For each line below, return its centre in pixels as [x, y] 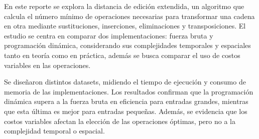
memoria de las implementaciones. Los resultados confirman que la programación [129, 91]
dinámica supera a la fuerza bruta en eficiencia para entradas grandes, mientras [126, 101]
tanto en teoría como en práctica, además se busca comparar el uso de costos [122, 55]
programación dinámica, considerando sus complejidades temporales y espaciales [127, 45]
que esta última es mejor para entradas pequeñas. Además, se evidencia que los [126, 111]
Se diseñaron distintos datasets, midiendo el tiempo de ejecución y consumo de [125, 82]
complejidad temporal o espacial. [54, 131]
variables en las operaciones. [47, 65]
